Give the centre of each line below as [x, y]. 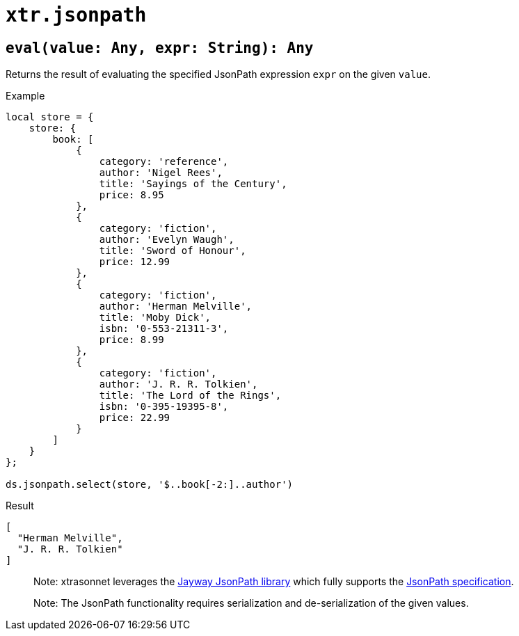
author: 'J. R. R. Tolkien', [178, 384]
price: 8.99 [131, 340]
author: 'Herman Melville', [176, 307]
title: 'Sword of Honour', [173, 251]
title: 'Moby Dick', [155, 318]
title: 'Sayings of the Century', [193, 184]
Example [25, 96]
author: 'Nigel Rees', [161, 173]
